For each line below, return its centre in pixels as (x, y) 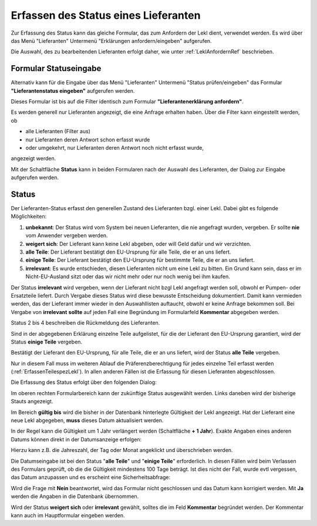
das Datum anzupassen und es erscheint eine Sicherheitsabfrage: (91, 477)
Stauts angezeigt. (32, 402)
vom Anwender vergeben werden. (67, 235)
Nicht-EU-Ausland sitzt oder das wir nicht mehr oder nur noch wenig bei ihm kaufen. (128, 277)
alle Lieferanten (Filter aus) (58, 131)
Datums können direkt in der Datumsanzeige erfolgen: (76, 439)
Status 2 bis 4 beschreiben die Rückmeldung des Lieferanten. (85, 323)
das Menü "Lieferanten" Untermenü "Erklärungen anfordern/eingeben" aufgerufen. (111, 41)
